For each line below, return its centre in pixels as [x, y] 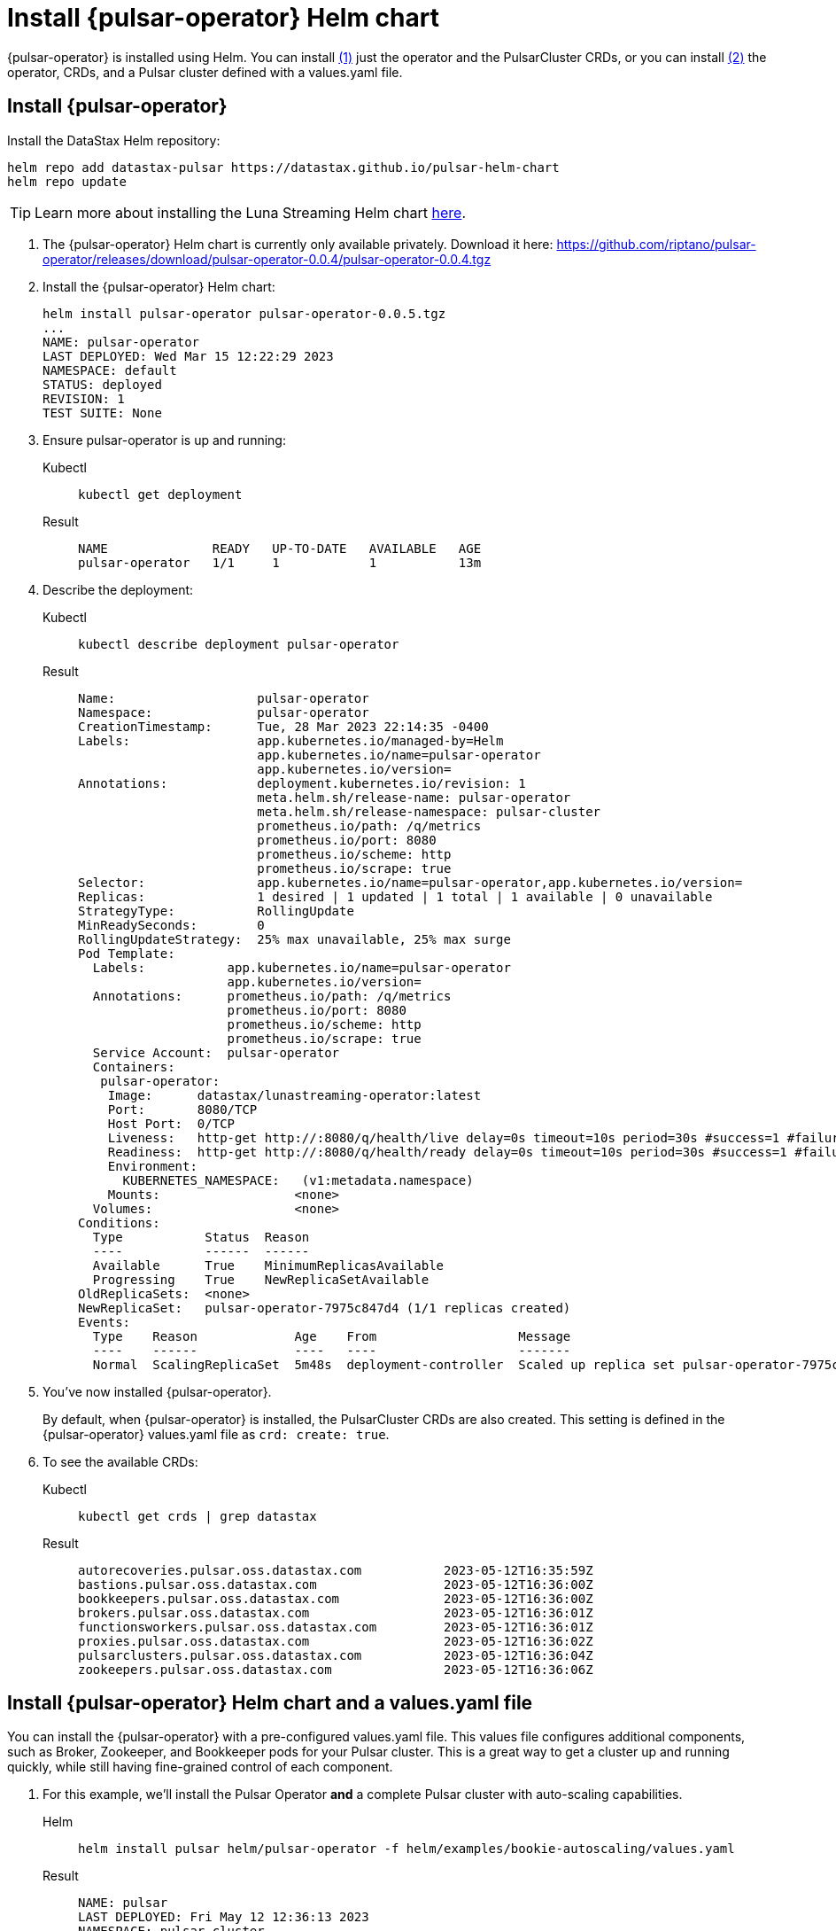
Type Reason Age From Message [332, 1336]
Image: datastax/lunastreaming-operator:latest [294, 1095]
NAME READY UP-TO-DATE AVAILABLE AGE [280, 548]
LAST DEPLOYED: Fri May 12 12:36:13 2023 [224, 1917]
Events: [104, 1322]
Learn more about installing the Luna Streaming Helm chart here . [251, 212]
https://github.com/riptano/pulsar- [656, 244]
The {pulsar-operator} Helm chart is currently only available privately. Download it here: [298, 244]
